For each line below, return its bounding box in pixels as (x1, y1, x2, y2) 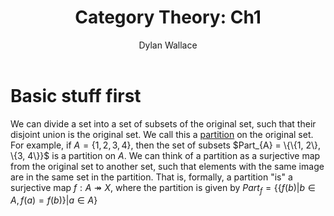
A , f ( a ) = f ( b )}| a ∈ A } (10, 194, 98, 206)
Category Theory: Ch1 (74, 6, 262, 29)
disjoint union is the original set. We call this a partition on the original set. (10, 128, 314, 140)
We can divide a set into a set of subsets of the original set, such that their (10, 117, 317, 130)
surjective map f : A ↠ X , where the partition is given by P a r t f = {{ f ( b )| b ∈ (10, 181, 316, 196)
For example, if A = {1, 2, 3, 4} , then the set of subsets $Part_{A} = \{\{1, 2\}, (10, 139, 322, 151)
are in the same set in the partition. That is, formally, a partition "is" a (10, 171, 293, 183)
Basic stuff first (10, 84, 142, 107)
